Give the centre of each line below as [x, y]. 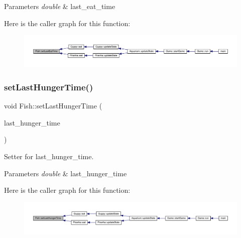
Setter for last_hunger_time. [49, 156]
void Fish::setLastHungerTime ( [53, 106]
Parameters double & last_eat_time [60, 6]
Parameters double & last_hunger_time [66, 173]
